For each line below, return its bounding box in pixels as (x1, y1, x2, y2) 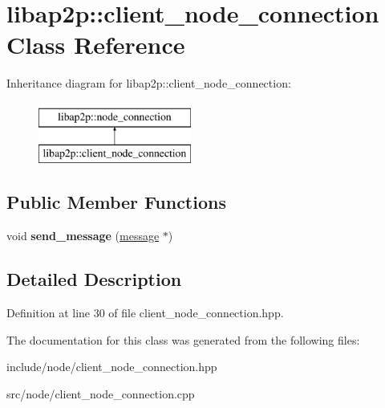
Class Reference (6, 28, 185, 61)
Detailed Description (6, 267, 182, 292)
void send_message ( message (6, 227, 160, 244)
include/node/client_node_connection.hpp (6, 358, 217, 375)
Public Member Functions (6, 190, 226, 214)
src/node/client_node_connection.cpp (6, 385, 195, 402)
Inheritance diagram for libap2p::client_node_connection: (6, 75, 291, 92)
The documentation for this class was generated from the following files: (6, 331, 360, 348)
